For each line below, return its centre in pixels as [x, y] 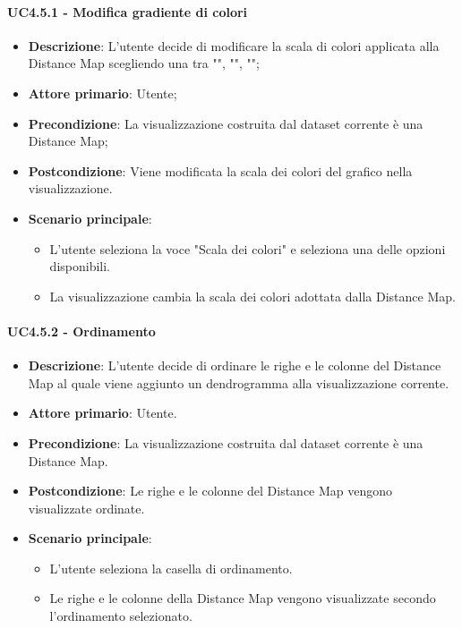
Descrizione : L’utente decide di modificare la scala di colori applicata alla [234, 45]
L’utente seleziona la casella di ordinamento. [171, 568]
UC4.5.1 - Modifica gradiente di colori [128, 11]
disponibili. [80, 266]
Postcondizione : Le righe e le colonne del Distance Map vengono [210, 491]
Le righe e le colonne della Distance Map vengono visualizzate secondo [243, 598]
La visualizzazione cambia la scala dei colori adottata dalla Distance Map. [252, 296]
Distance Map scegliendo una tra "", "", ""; [144, 63]
